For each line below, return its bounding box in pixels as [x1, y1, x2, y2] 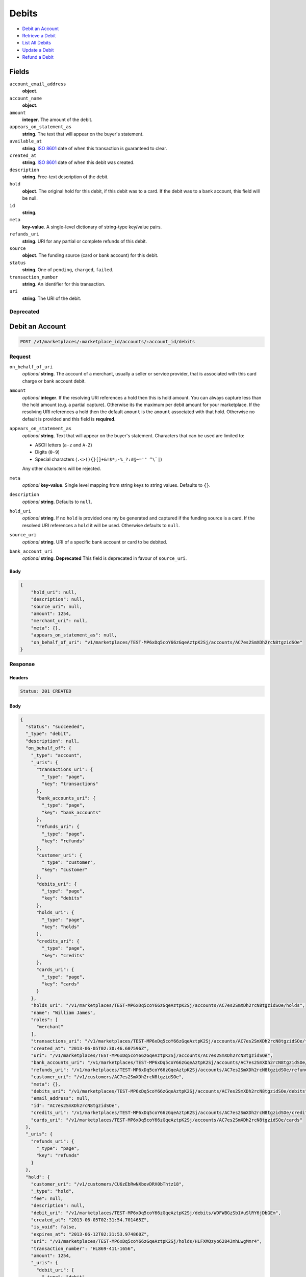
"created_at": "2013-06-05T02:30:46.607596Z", [31, 1045, 150, 1051]
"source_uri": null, [31, 603, 83, 609]
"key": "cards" [41, 981, 80, 987]
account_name [9, 95, 42, 101]
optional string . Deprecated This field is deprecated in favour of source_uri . [22, 555, 187, 561]
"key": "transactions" [41, 781, 99, 787]
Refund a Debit [22, 54, 54, 60]
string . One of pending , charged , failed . [22, 267, 114, 273]
